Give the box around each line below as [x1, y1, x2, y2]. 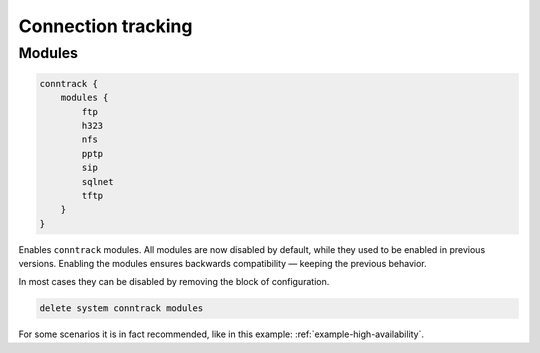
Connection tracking [18, 15, 193, 37]
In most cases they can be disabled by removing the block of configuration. [18, 276, 330, 288]
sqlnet [81, 176, 114, 187]
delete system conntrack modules [39, 303, 204, 314]
